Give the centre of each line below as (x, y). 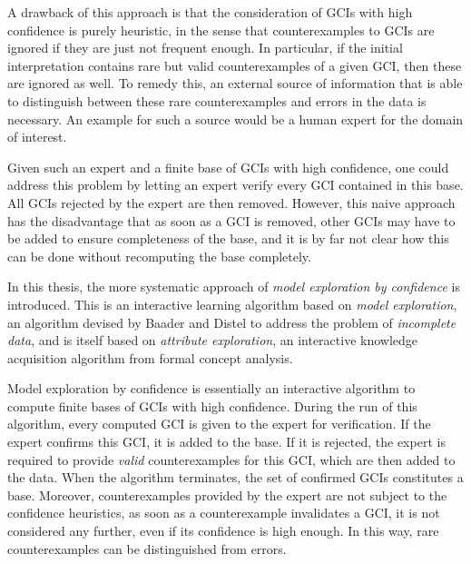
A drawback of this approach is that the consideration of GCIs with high (210, 12)
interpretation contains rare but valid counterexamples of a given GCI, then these (235, 65)
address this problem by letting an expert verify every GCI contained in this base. (235, 185)
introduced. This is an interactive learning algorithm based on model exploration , (232, 304)
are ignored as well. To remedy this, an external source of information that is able (235, 83)
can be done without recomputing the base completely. (159, 256)
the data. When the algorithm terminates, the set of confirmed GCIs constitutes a (235, 477)
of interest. (37, 137)
